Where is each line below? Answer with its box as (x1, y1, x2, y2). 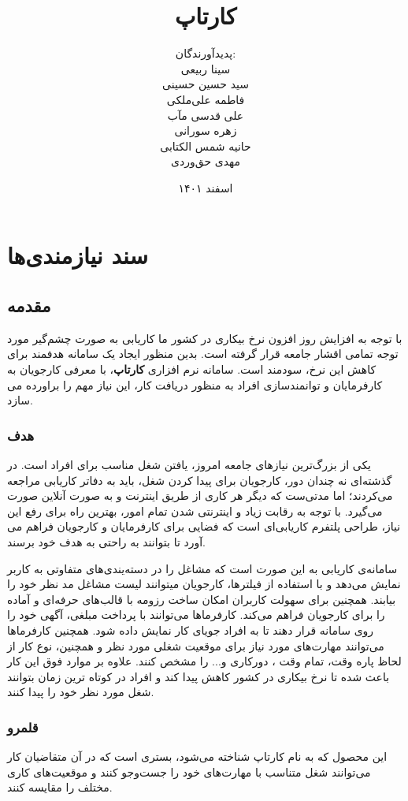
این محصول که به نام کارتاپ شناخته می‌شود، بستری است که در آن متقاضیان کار (7, 748, 388, 765)
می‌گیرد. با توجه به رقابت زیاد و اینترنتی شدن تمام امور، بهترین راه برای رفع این (7, 502, 383, 519)
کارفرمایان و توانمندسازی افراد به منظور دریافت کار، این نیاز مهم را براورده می (7, 376, 383, 393)
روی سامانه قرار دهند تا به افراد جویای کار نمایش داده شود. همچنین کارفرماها (7, 621, 374, 638)
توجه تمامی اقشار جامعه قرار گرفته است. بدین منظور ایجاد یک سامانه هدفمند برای (7, 345, 399, 362)
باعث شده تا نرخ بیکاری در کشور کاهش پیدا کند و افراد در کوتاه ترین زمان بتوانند (7, 668, 390, 684)
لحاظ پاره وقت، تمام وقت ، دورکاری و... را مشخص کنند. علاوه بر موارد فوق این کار (7, 653, 402, 669)
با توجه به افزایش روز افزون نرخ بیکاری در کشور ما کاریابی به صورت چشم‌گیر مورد (7, 330, 402, 346)
